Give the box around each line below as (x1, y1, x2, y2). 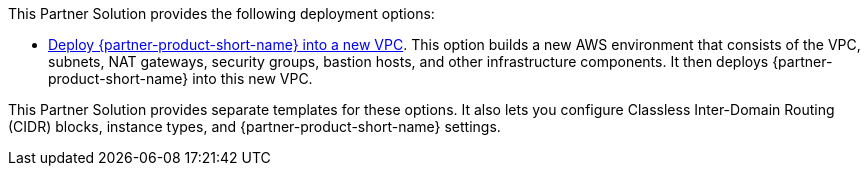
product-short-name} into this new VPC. (48, 70, 313, 87)
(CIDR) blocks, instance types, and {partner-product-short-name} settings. (8, 118, 501, 135)
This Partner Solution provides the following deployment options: (8, 5, 435, 22)
